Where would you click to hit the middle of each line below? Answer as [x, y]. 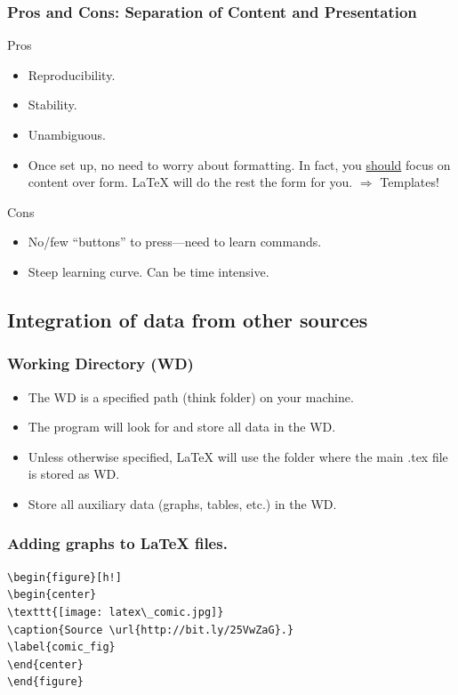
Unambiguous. [67, 134]
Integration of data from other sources [188, 319]
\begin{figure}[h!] [64, 577]
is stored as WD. [74, 474]
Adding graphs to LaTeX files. [117, 543]
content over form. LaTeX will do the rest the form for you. [190, 182]
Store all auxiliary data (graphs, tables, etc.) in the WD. [182, 503]
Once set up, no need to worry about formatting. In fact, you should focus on [239, 164]
